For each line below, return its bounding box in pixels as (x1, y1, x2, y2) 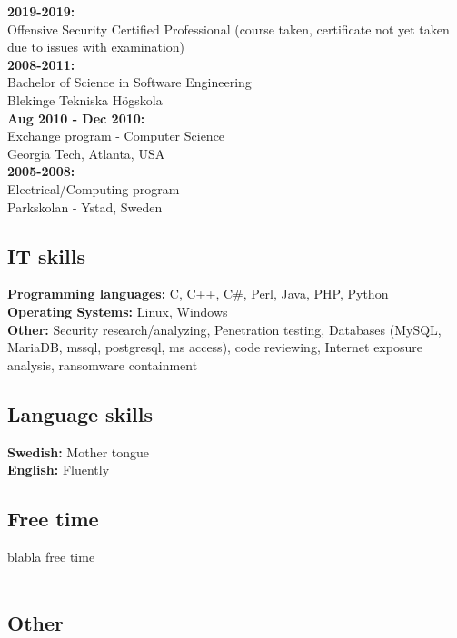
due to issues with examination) (7, 37, 185, 56)
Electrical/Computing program (7, 179, 180, 198)
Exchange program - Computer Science (7, 126, 225, 145)
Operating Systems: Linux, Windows (7, 301, 228, 320)
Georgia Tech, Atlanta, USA (7, 143, 165, 162)
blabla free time (7, 546, 95, 565)
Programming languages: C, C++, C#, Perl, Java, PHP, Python (7, 284, 389, 303)
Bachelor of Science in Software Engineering (7, 73, 252, 92)
